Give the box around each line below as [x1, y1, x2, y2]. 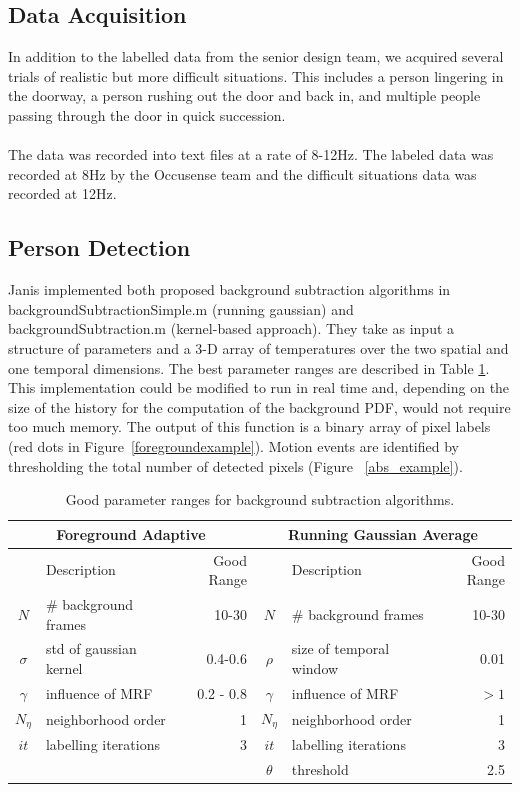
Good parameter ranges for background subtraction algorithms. [65, 489, 455, 510]
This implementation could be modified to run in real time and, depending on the [8, 377, 510, 398]
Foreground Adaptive [56, 523, 206, 544]
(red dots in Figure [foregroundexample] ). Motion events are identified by [8, 435, 459, 456]
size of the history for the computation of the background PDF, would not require [8, 396, 511, 417]
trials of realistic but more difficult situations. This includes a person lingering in [8, 65, 504, 86]
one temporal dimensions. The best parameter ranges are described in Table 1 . [8, 357, 490, 378]
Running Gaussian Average [288, 523, 478, 544]
